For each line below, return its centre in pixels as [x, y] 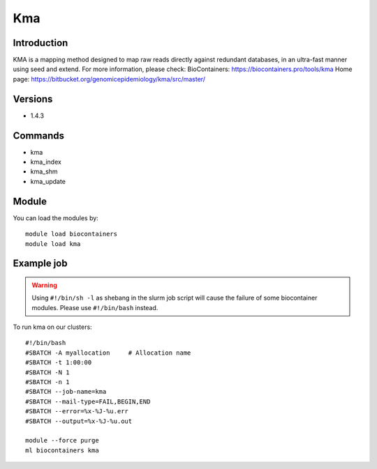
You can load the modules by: [56, 218]
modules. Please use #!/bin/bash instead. [95, 307]
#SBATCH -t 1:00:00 [59, 363]
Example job [40, 264]
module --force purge [62, 440]
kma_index [46, 162]
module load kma [53, 244]
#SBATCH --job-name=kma [66, 392]
